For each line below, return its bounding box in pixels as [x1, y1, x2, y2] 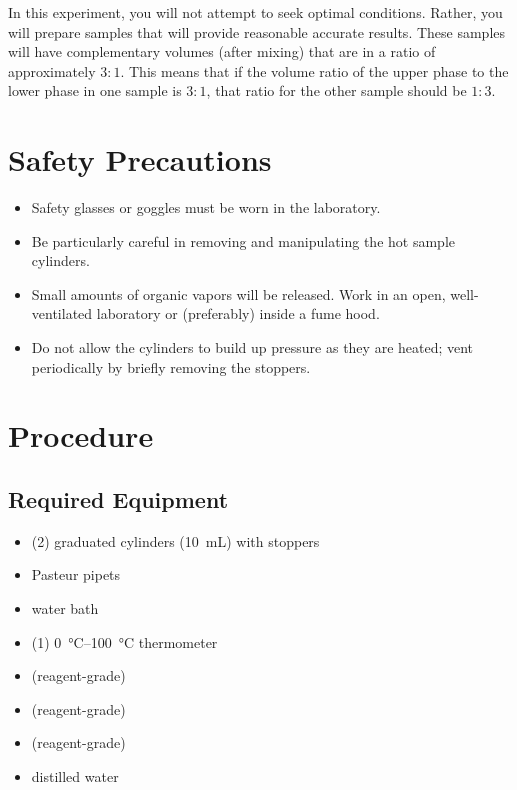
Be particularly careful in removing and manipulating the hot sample [31, 230, 455, 251]
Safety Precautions [8, 139, 272, 180]
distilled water [31, 765, 119, 786]
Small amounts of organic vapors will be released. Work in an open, [31, 283, 446, 304]
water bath [31, 598, 99, 619]
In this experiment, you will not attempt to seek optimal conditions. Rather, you [8, 2, 503, 22]
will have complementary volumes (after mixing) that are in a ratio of [8, 41, 436, 62]
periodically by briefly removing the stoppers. [31, 356, 311, 377]
